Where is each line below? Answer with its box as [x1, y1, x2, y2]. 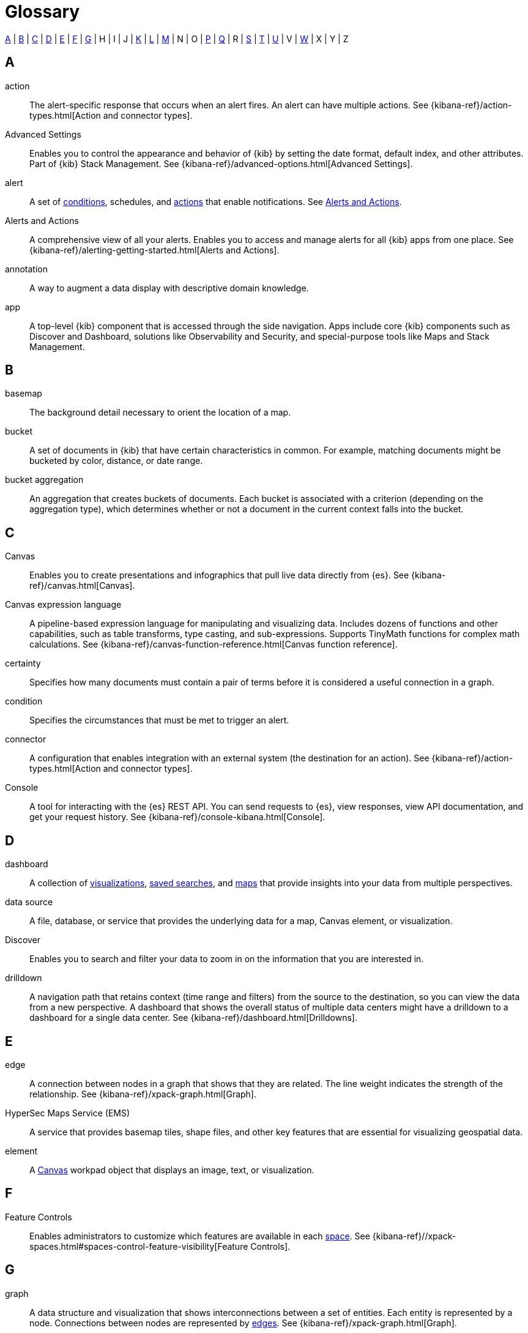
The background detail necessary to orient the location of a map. [29, 407, 291, 418]
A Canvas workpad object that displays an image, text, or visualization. [29, 1164, 314, 1175]
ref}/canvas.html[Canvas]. [29, 580, 135, 591]
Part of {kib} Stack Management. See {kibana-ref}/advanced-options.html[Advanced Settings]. [29, 158, 413, 169]
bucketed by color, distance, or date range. [29, 455, 203, 466]
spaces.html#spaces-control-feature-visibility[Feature [29, 1241, 248, 1252]
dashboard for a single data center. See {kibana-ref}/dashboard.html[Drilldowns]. [29, 1012, 358, 1023]
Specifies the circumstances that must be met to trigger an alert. [29, 715, 289, 726]
